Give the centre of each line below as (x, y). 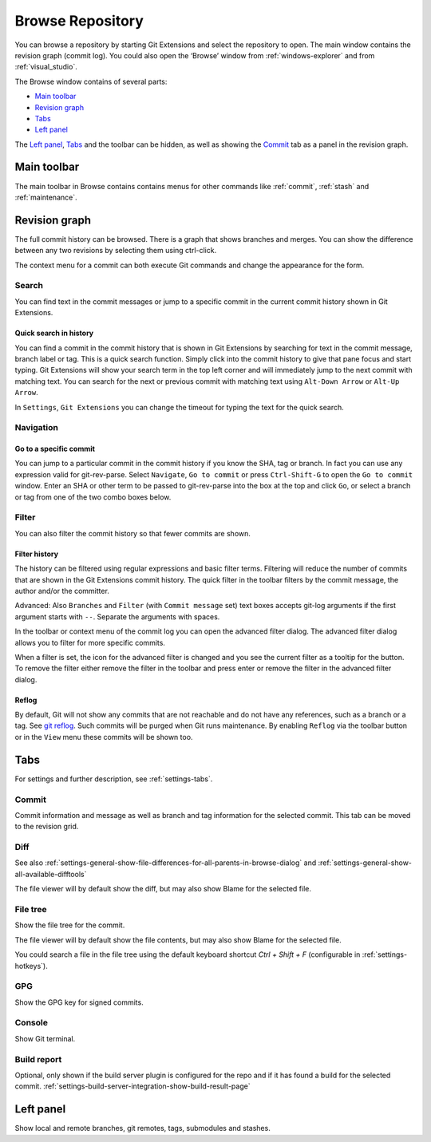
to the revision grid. (47, 827)
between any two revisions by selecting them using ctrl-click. (116, 251)
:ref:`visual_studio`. (46, 67)
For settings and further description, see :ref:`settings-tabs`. (114, 779)
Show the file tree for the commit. (70, 925)
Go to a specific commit (55, 449)
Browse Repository (79, 21)
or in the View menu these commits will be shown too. (104, 737)
